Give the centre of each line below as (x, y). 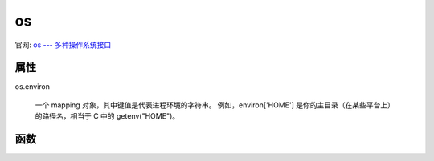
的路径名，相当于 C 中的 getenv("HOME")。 (107, 116)
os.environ (33, 87)
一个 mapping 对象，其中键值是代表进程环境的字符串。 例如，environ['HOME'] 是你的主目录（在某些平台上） (215, 105)
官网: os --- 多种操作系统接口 (63, 45)
